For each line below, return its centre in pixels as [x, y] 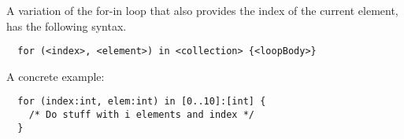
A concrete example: [56, 76]
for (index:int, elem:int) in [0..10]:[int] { [142, 102]
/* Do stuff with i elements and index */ [141, 115]
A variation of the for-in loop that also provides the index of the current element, [202, 10]
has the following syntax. [67, 26]
